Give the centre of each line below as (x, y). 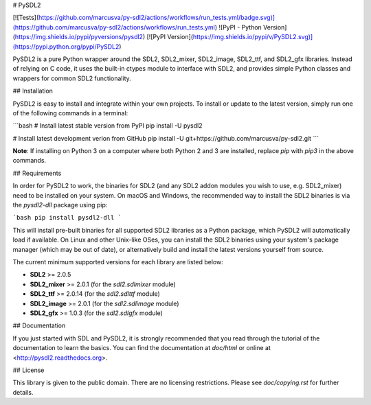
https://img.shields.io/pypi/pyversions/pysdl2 (79, 37)
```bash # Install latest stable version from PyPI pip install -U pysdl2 (108, 126)
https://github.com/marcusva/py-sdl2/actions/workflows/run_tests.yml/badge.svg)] (156, 18)
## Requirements (37, 173)
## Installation (33, 91)
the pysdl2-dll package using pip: (60, 205)
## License (29, 370)
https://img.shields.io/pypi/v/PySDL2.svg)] (253, 37)
